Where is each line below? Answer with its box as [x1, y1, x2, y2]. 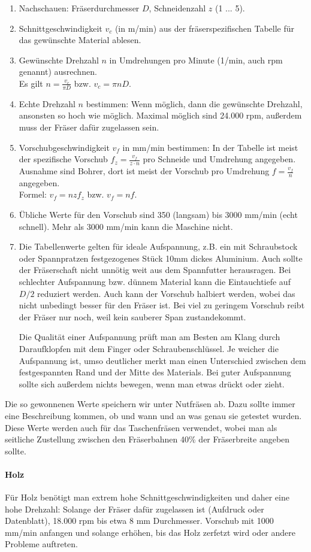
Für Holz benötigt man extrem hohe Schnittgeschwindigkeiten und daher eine [5, 491, 289, 504]
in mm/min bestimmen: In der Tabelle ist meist [122, 141, 298, 153]
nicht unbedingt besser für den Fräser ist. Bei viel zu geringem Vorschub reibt [19, 299, 305, 311]
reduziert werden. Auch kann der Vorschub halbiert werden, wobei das [37, 287, 295, 299]
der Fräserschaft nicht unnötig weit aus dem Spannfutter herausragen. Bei [19, 263, 291, 276]
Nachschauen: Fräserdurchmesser [19, 2, 140, 14]
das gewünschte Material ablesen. [19, 34, 141, 46]
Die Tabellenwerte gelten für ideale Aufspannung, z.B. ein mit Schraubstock [19, 240, 298, 253]
